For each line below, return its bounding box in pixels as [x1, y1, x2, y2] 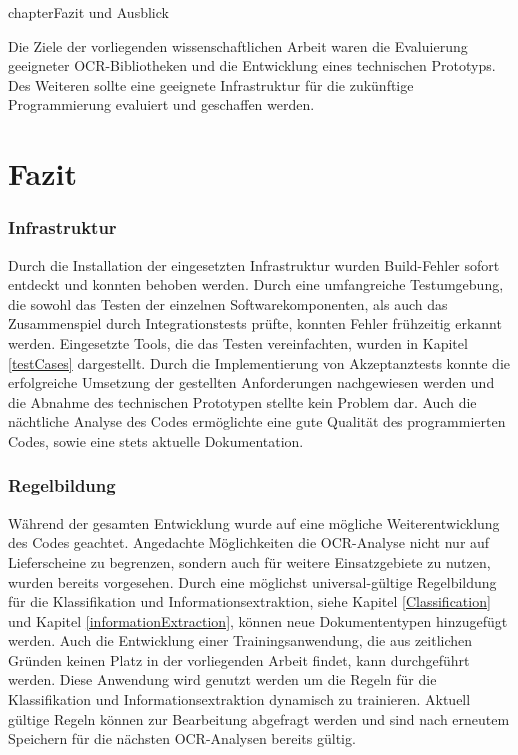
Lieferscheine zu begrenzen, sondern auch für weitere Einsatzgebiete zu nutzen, [8, 551, 491, 572]
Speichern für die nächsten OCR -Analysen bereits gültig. [8, 728, 356, 749]
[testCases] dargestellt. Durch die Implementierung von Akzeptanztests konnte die [8, 352, 511, 373]
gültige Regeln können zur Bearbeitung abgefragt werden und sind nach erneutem [8, 708, 510, 729]
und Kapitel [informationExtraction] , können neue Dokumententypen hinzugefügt [8, 610, 508, 631]
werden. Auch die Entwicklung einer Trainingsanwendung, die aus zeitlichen [8, 630, 473, 651]
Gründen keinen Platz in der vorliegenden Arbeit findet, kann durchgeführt [8, 649, 470, 670]
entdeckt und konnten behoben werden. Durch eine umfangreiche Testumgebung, [8, 274, 504, 295]
